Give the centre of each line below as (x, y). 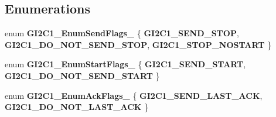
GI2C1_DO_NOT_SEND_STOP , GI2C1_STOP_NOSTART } (138, 44)
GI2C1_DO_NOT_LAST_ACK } (77, 107)
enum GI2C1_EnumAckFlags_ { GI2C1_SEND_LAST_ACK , (134, 95)
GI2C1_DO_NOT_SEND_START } (82, 75)
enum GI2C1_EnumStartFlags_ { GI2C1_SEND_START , (125, 64)
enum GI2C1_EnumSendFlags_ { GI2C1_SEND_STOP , (122, 33)
